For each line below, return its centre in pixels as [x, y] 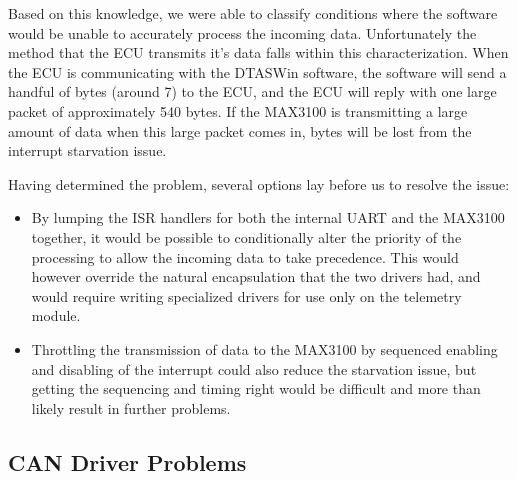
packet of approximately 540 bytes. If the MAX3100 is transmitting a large [238, 110]
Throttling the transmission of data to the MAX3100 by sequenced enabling [264, 348]
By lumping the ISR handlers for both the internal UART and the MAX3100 [268, 217]
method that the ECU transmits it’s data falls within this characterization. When [258, 52]
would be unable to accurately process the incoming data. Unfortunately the [242, 32]
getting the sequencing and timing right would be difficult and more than [256, 388]
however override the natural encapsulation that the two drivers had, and [256, 276]
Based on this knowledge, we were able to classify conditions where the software [253, 13]
